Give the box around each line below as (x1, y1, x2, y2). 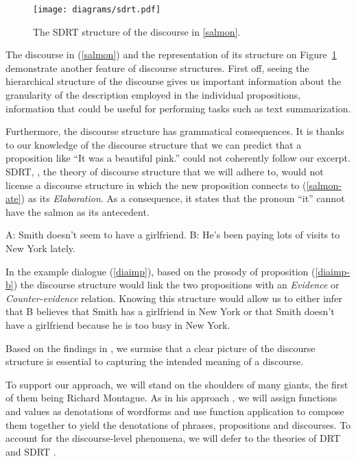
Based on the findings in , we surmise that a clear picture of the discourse (5, 340, 316, 355)
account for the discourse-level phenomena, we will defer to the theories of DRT (5, 431, 341, 445)
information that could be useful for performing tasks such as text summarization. (5, 101, 351, 115)
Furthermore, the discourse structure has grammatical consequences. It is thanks (5, 124, 344, 138)
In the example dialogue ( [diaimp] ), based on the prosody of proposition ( (5, 264, 316, 278)
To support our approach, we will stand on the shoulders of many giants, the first (5, 377, 348, 391)
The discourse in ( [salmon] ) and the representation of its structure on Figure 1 (5, 47, 337, 62)
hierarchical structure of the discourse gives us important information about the (5, 74, 342, 88)
